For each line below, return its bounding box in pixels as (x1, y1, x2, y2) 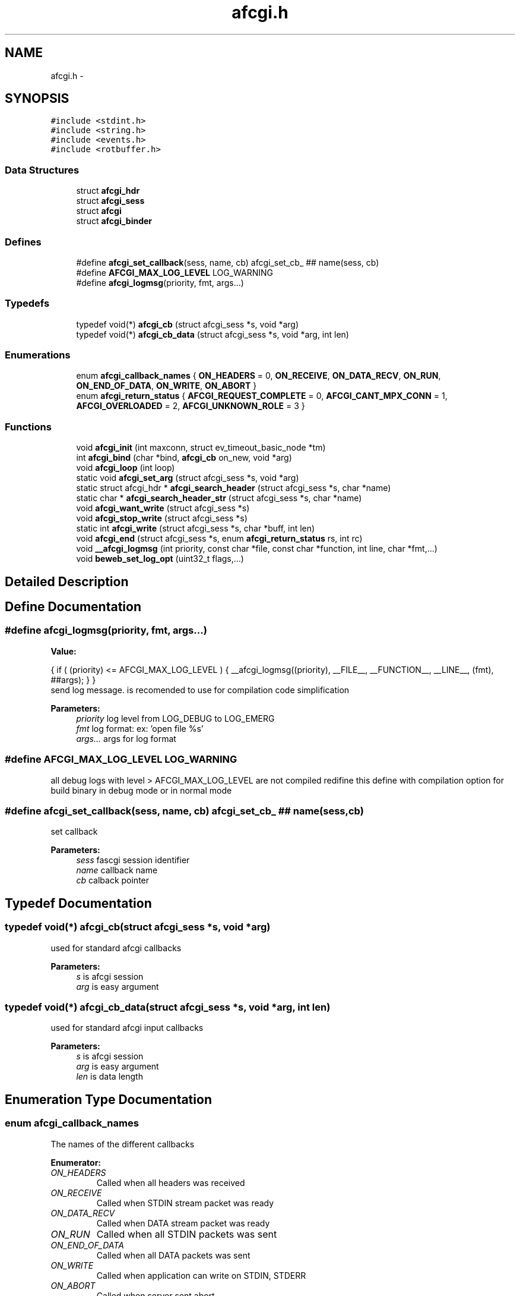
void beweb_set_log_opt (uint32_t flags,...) (76, 553, 244, 564)
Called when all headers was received (96, 1177, 245, 1188)
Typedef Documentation (5, 895, 152, 911)
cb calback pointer (76, 875, 150, 886)
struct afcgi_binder (76, 216, 153, 227)
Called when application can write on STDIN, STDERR (96, 1270, 306, 1281)
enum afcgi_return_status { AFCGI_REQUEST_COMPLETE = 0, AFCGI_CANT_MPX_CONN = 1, (76, 391, 448, 401)
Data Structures (5, 163, 80, 176)
